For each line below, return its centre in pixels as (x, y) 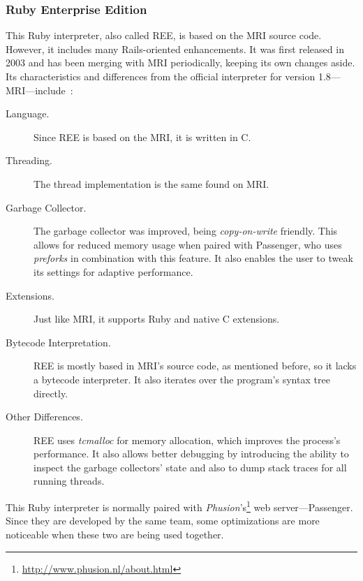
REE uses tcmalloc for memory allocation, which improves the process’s (187, 440)
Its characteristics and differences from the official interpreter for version (161, 76)
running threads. (69, 481)
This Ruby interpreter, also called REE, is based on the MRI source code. (164, 35)
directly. (51, 393)
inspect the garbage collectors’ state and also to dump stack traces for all (190, 467)
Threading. (29, 160)
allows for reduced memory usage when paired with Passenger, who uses (188, 244)
